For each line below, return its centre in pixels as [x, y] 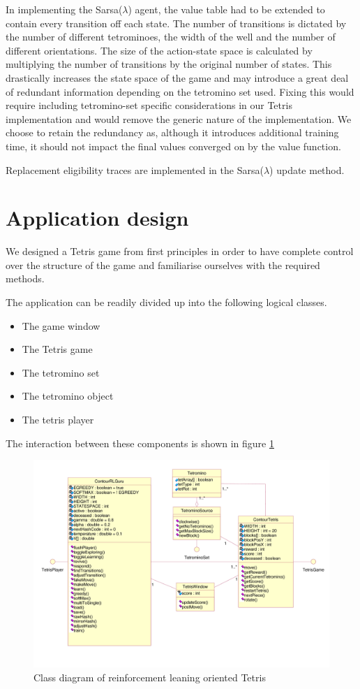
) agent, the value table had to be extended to [226, 9]
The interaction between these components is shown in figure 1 [140, 443]
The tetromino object [68, 396]
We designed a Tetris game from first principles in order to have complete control [180, 251]
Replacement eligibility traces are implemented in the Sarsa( [135, 169]
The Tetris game [57, 349]
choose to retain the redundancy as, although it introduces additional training [172, 132]
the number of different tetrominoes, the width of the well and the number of [171, 37]
